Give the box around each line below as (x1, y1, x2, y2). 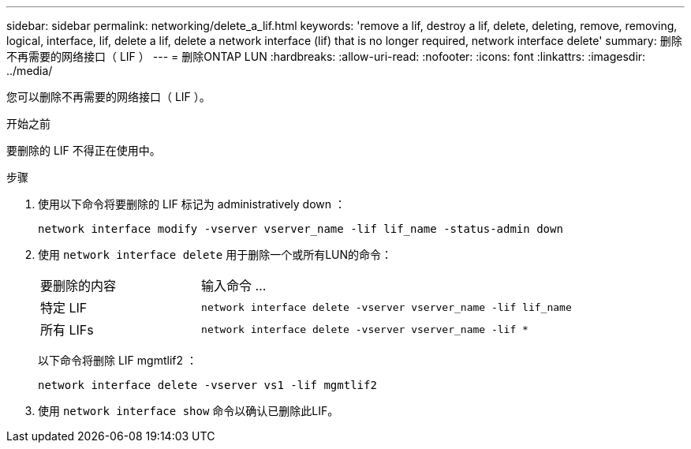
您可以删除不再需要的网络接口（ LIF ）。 (6, 90, 211, 103)
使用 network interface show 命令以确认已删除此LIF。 (38, 404, 339, 417)
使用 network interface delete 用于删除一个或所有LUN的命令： (38, 248, 393, 261)
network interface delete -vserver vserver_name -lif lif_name (201, 301, 572, 313)
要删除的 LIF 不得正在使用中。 (6, 144, 161, 157)
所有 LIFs (40, 322, 94, 338)
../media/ (6, 64, 53, 77)
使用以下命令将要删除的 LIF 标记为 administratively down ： (38, 197, 345, 211)
